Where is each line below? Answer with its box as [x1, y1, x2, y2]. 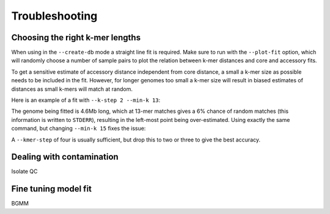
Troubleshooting [11, 9, 98, 23]
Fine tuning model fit [11, 184, 92, 194]
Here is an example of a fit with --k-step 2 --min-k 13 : [11, 96, 161, 104]
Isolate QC [11, 168, 38, 175]
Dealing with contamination [11, 152, 119, 162]
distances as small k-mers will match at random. [11, 85, 133, 93]
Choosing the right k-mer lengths [11, 32, 141, 43]
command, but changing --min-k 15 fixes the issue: [11, 125, 146, 132]
